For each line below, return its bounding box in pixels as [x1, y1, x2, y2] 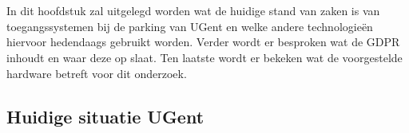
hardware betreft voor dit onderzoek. [6, 65, 187, 81]
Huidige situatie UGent [6, 104, 204, 128]
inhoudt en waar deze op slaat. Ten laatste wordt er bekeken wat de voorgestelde [6, 49, 403, 65]
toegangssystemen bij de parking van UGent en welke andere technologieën [6, 18, 373, 34]
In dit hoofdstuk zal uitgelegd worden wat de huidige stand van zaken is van [6, 2, 380, 19]
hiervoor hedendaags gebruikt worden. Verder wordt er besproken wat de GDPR [6, 33, 400, 50]
